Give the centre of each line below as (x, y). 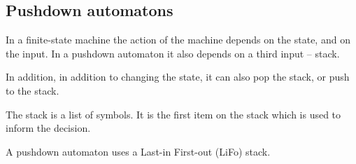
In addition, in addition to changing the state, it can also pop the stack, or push (178, 77)
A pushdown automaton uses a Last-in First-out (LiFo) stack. (138, 151)
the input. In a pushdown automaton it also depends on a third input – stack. (173, 53)
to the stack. (33, 90)
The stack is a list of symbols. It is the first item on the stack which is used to (173, 114)
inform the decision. (48, 128)
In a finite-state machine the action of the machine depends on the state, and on (178, 40)
